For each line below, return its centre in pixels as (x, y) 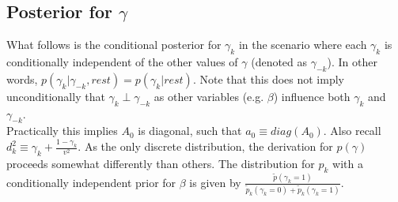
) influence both (312, 96)
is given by (215, 182)
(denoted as (279, 62)
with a (348, 164)
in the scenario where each (303, 45)
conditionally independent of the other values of (122, 62)
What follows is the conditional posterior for (114, 45)
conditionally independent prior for (91, 182)
